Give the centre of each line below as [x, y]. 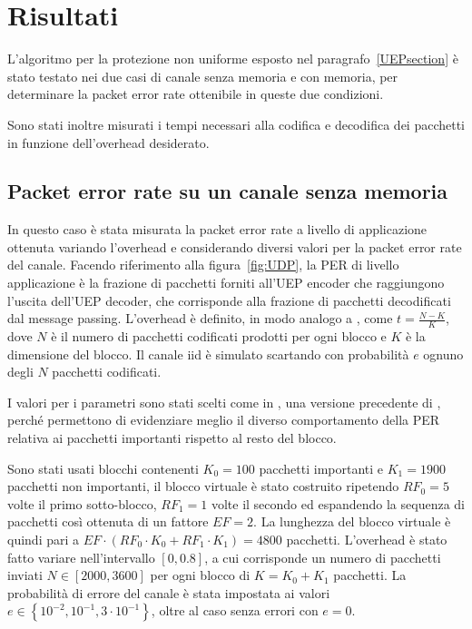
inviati [25, 575]
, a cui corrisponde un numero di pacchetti [323, 557]
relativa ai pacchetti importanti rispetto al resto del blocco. [172, 438]
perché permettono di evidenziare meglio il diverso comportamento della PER [224, 420]
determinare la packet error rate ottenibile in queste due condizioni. [196, 94]
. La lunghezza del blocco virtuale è [352, 521]
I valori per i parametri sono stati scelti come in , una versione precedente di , [224, 402]
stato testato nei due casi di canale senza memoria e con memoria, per [203, 76]
